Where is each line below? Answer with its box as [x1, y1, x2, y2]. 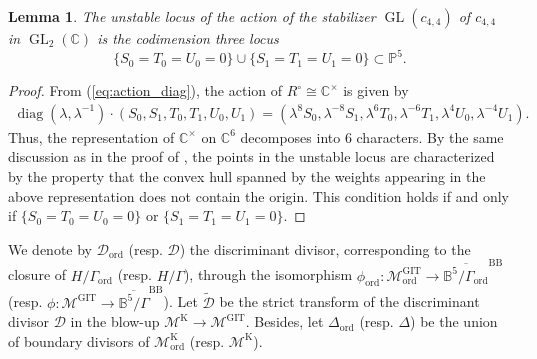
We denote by [8, 238, 92, 259]
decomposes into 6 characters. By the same [240, 126, 504, 147]
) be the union [410, 311, 498, 332]
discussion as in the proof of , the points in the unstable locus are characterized [8, 146, 495, 167]
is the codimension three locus [97, 28, 279, 48]
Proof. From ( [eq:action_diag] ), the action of [8, 80, 283, 101]
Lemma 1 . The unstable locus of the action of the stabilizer [8, 6, 376, 26]
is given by [343, 80, 409, 101]
